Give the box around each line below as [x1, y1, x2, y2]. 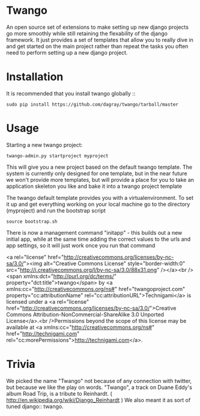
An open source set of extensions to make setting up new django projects [6, 23, 189, 31]
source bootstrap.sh [6, 219, 58, 225]
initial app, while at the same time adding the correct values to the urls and [6, 235, 191, 243]
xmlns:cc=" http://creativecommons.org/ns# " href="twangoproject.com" [6, 285, 186, 292]
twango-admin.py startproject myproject [6, 152, 109, 159]
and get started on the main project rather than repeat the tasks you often [6, 43, 189, 50]
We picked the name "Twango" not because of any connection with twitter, [6, 377, 192, 384]
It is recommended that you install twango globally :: [6, 89, 136, 97]
